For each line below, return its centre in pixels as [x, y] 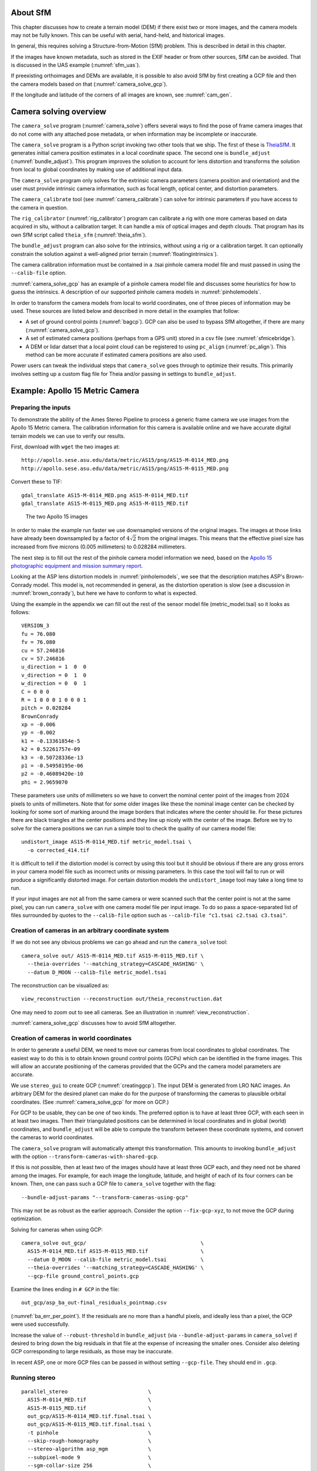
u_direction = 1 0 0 [54, 667]
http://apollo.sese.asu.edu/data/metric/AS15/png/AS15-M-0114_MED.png [125, 460]
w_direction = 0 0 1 [54, 683]
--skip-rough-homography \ [90, 1441]
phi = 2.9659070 [45, 782]
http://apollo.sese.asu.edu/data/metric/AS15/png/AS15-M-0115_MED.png [125, 468]
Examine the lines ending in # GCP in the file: [65, 1289]
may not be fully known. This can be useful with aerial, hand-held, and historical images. [118, 35]
